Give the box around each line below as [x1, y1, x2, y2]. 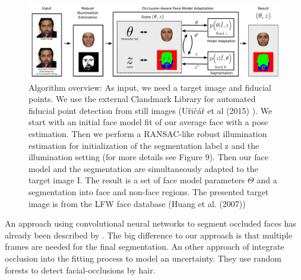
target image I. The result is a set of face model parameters [28, 174, 245, 186]
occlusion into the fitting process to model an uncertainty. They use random [5, 252, 281, 264]
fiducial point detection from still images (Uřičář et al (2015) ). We [28, 104, 273, 116]
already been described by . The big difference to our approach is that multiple [5, 228, 293, 241]
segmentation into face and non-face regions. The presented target [28, 185, 269, 198]
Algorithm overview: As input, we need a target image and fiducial [28, 81, 271, 93]
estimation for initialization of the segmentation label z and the [28, 139, 259, 151]
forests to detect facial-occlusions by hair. [5, 263, 156, 276]
